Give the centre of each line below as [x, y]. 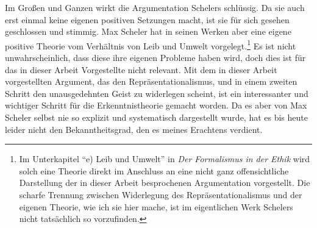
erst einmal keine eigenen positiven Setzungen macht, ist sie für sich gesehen [147, 19]
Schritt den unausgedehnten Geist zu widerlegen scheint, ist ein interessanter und [157, 93]
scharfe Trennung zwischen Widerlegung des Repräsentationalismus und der [161, 194]
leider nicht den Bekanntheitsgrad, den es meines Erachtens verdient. [134, 129]
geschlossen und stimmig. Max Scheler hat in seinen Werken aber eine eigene [148, 31]
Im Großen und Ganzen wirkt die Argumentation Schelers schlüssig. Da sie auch [155, 7]
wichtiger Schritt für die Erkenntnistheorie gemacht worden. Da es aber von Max [156, 105]
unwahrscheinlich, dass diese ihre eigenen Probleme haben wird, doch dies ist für [155, 58]
